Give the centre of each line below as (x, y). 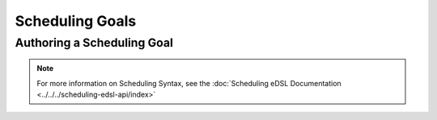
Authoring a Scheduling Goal (94, 43)
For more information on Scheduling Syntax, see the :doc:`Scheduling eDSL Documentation (189, 83)
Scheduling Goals (76, 21)
